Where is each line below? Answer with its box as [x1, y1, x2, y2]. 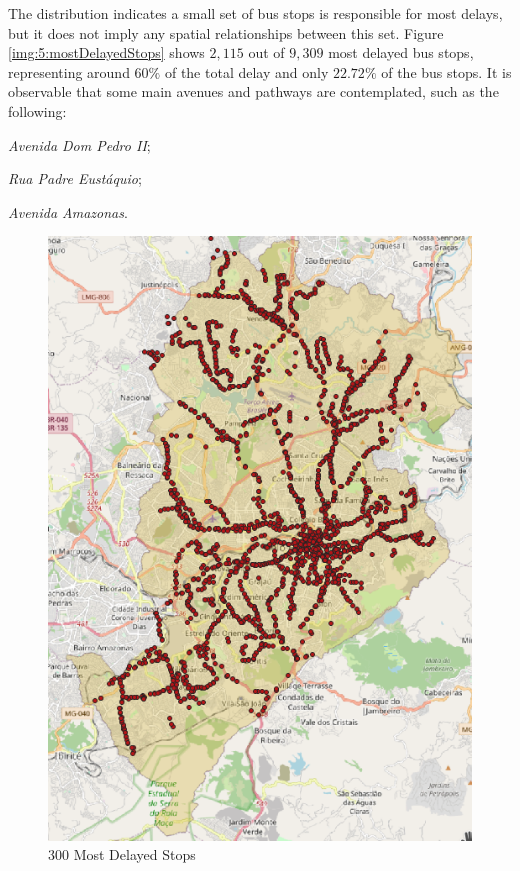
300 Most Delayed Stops [48, 844, 196, 865]
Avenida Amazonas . [8, 201, 128, 222]
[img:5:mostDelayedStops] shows [8, 42, 205, 63]
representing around [8, 61, 130, 82]
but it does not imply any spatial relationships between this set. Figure [8, 22, 444, 43]
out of [248, 42, 285, 63]
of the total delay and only [164, 61, 329, 82]
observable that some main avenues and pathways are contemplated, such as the [8, 81, 499, 102]
